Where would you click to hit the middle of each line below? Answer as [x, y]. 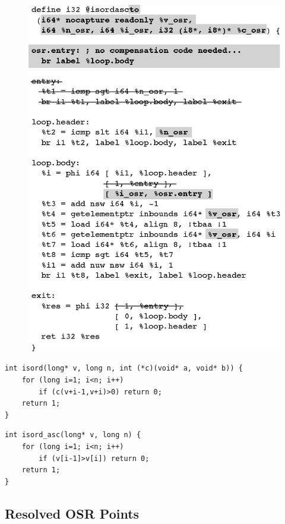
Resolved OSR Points [72, 513]
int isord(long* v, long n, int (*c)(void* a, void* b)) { [124, 368]
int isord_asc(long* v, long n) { [73, 435]
